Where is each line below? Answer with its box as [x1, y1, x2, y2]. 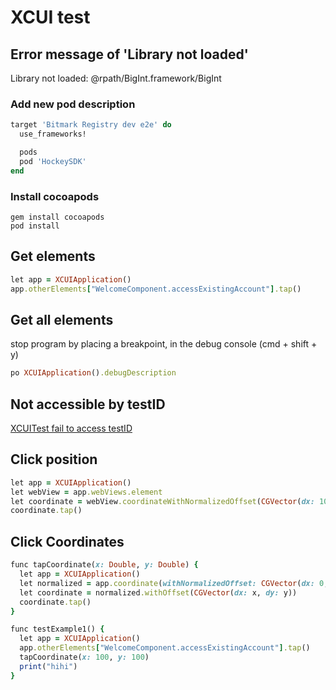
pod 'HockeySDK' [19, 156, 87, 166]
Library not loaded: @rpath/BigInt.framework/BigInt [10, 72, 222, 84]
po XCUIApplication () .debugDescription [10, 368, 177, 378]
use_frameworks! [19, 129, 87, 140]
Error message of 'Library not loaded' [10, 46, 249, 63]
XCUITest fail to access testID [10, 422, 133, 435]
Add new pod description [10, 97, 136, 111]
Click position [10, 451, 98, 468]
